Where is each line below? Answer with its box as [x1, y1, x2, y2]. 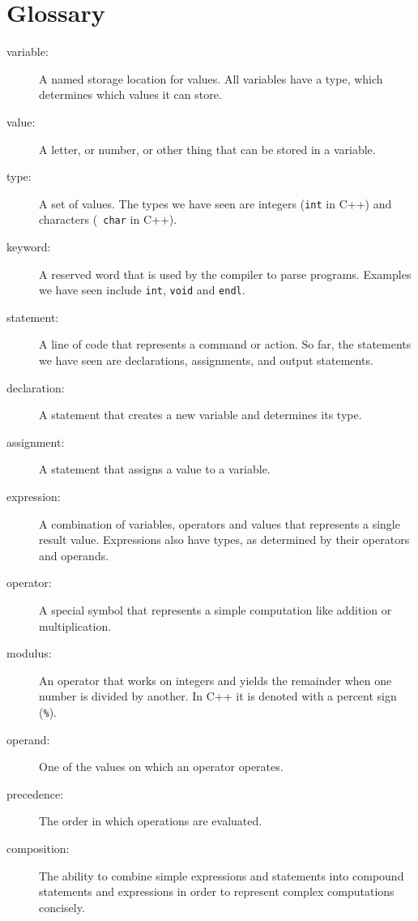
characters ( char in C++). [39, 211, 177, 228]
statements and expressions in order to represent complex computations [39, 883, 395, 900]
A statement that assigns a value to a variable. [39, 460, 271, 478]
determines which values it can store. [39, 86, 222, 103]
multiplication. [39, 617, 112, 634]
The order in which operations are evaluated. [39, 812, 262, 829]
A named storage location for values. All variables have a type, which [39, 70, 383, 87]
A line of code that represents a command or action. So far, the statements [39, 336, 412, 353]
